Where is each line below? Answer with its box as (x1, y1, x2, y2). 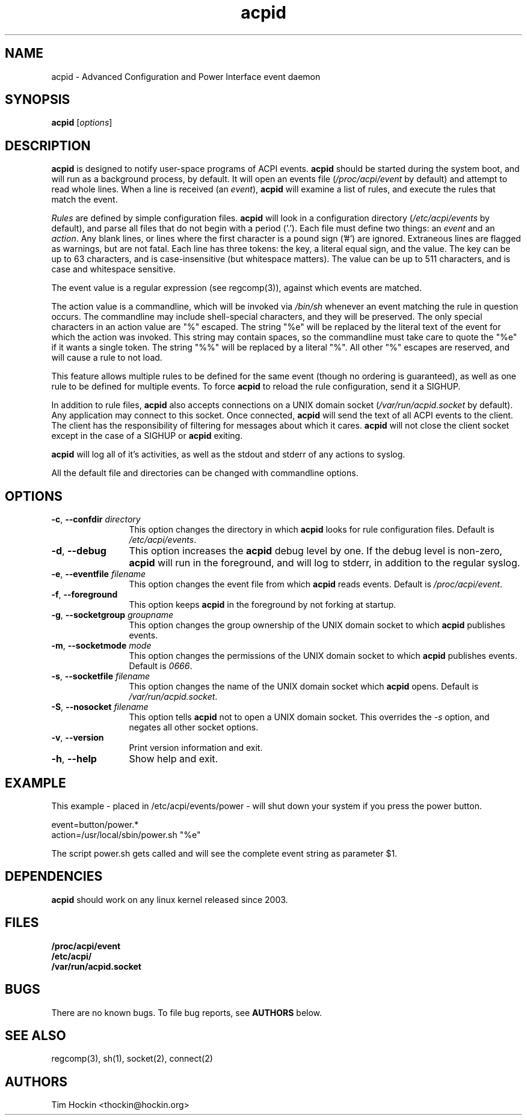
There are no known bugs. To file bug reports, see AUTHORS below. (51, 1007, 322, 1018)
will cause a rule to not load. (51, 352, 162, 363)
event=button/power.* (51, 819, 139, 830)
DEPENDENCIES (5, 869, 103, 884)
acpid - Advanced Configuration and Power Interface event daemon (51, 71, 321, 82)
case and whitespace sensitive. (51, 264, 176, 275)
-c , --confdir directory (51, 514, 141, 525)
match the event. (51, 194, 118, 205)
